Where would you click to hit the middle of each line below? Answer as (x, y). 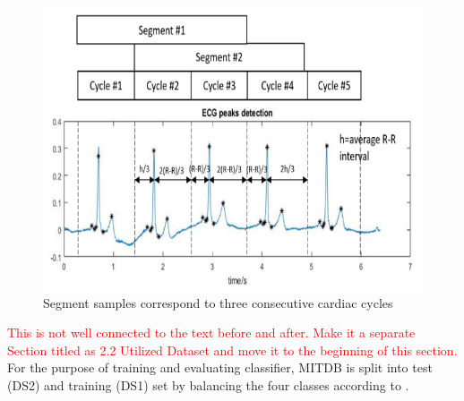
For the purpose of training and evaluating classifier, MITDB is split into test (220, 367)
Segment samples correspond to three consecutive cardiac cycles (218, 302)
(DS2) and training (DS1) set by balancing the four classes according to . (208, 385)
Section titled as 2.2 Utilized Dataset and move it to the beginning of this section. (232, 350)
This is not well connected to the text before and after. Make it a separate (211, 333)
